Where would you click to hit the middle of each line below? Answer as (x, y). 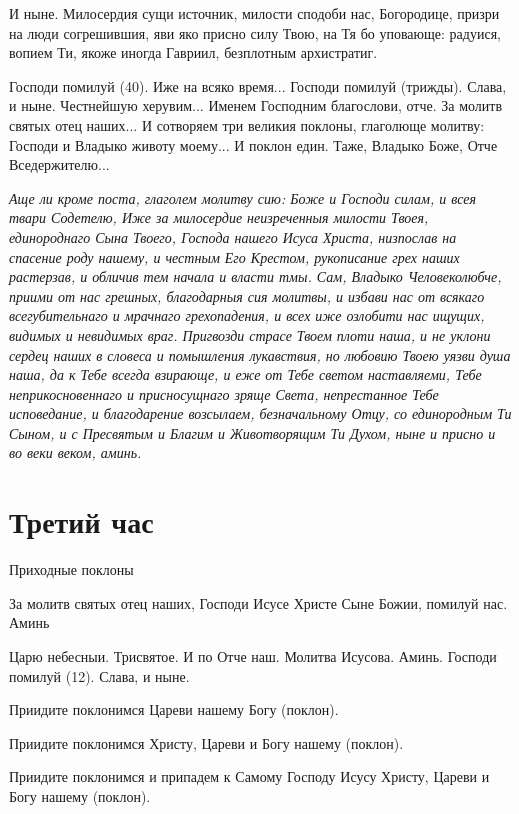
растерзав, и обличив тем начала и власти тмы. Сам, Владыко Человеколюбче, (255, 276)
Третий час (81, 521)
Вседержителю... (59, 164)
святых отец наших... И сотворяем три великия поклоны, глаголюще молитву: (247, 124)
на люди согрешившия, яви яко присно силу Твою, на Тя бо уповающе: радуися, (255, 32)
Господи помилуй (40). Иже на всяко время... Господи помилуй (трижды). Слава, (258, 85)
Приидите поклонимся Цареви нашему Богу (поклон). (174, 709)
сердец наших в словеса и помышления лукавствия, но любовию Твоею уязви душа (260, 354)
